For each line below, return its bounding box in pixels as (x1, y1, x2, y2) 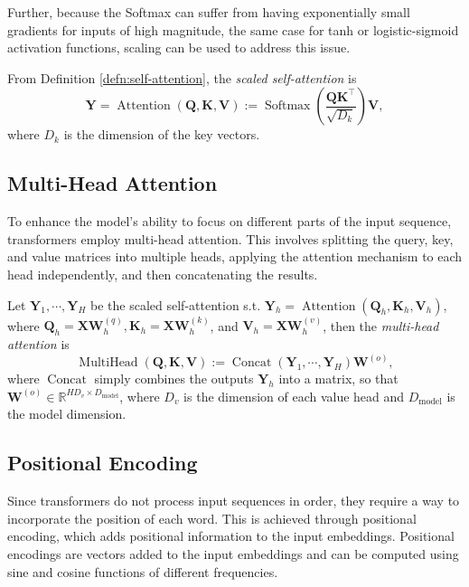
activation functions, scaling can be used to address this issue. (7, 38, 351, 57)
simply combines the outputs (94, 369, 254, 388)
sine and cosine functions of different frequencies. (7, 562, 278, 581)
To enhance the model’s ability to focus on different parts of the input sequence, (7, 212, 452, 231)
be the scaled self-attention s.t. (90, 295, 261, 314)
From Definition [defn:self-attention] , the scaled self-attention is (7, 68, 357, 87)
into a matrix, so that (278, 369, 399, 388)
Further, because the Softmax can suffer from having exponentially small (7, 3, 410, 21)
